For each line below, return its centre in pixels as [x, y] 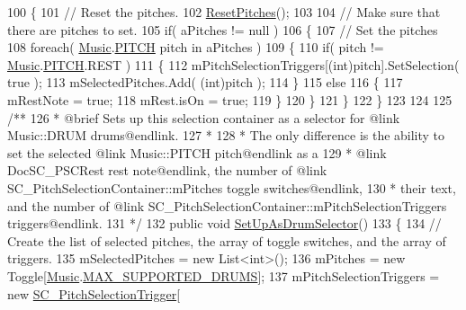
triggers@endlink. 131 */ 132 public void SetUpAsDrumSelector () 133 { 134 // [224, 223]
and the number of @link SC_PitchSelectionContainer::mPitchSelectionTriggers [227, 205]
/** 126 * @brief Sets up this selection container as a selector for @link [204, 117]
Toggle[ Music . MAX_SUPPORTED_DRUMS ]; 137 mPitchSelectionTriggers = [224, 275]
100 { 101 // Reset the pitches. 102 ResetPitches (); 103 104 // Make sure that [224, 12]
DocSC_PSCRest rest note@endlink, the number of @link [167, 170]
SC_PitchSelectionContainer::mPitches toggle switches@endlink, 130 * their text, [232, 187]
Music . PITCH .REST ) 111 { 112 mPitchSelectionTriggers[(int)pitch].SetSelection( [233, 64]
